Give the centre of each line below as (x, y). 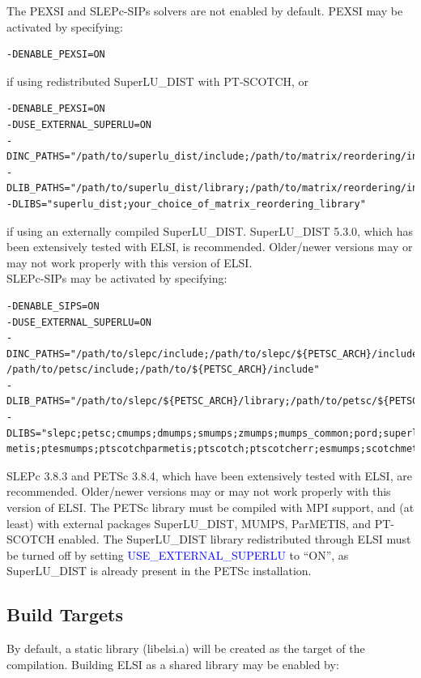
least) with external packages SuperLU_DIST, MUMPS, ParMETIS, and (189, 523)
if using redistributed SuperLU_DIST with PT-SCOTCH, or (158, 81)
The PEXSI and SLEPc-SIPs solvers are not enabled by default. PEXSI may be (205, 11)
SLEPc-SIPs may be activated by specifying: (117, 278)
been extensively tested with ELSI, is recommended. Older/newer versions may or (210, 247)
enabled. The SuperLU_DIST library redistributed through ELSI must (235, 539)
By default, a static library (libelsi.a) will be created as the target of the (186, 648)
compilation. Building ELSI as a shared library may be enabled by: (173, 664)
